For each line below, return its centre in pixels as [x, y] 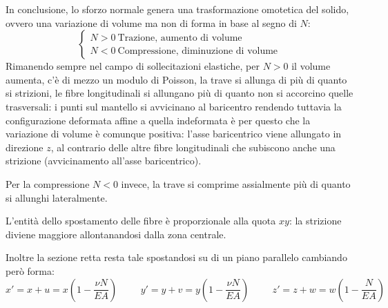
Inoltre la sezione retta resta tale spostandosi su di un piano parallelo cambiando [176, 257]
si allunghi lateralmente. [57, 197]
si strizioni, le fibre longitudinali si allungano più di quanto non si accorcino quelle [180, 93]
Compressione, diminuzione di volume [198, 51]
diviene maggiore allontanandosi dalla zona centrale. [116, 234]
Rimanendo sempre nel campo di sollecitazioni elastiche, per [133, 66]
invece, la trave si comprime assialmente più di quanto [236, 183]
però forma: [30, 270]
